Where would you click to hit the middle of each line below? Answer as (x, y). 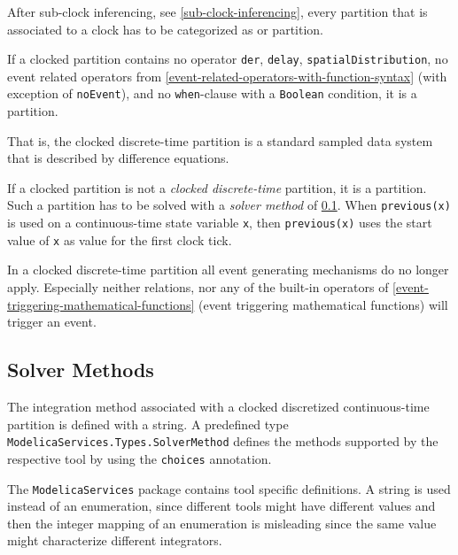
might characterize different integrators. (115, 540)
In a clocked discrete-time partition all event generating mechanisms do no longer (228, 270)
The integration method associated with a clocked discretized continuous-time (218, 407)
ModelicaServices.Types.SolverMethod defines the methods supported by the (223, 441)
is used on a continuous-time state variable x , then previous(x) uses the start (220, 223)
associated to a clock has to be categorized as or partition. (165, 29)
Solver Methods (81, 370)
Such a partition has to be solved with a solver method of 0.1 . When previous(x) (229, 205)
